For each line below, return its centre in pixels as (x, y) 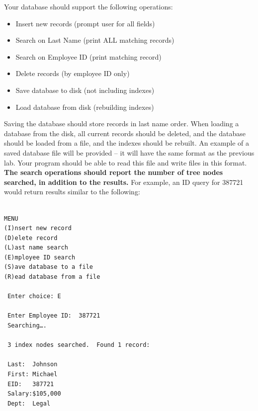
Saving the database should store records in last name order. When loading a (122, 123)
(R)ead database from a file (52, 277)
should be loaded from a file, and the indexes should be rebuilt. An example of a (127, 143)
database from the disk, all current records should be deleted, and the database (125, 133)
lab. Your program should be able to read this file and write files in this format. (126, 162)
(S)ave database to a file (48, 267)
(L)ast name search (36, 248)
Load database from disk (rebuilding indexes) (85, 107)
